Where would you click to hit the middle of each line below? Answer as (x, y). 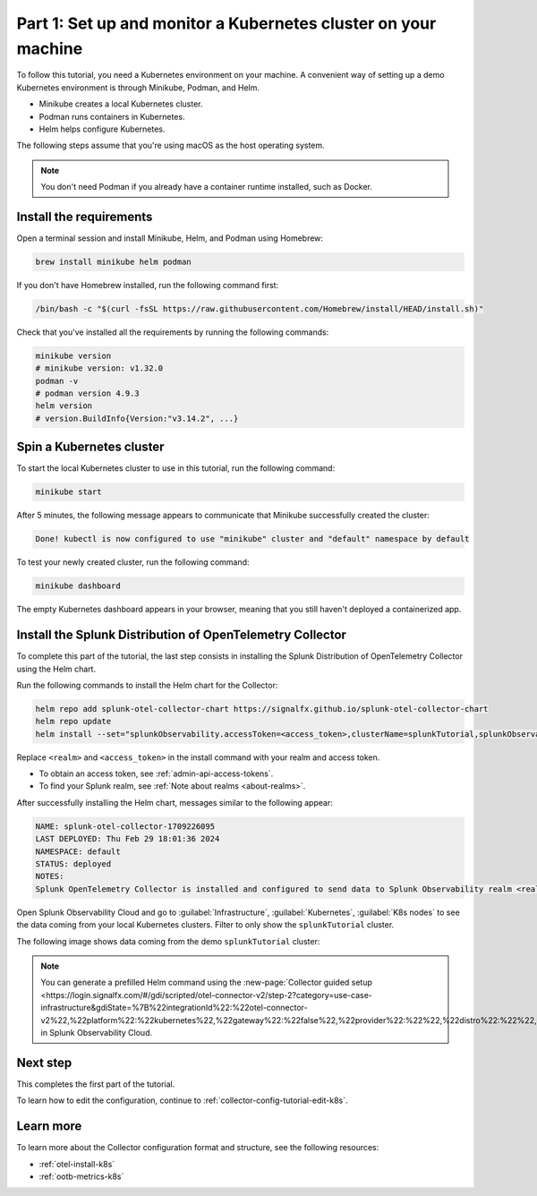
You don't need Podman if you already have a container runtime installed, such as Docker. (207, 187)
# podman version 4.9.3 (88, 393)
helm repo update (73, 722)
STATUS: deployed (73, 864)
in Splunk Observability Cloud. (96, 1032)
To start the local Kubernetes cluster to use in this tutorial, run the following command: (176, 468)
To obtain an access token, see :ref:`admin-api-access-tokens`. (156, 773)
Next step (44, 1062)
